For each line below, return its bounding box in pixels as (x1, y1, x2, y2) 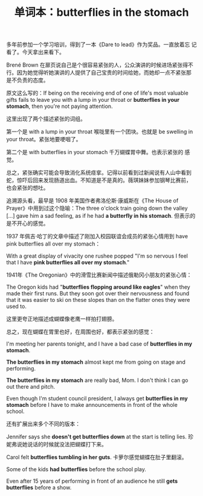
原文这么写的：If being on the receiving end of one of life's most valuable (6, 89, 188, 97)
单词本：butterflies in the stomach (14, 5, 189, 19)
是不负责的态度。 (6, 76, 49, 84)
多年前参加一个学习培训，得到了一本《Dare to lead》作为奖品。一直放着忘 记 (6, 41, 197, 49)
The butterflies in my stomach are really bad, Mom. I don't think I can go (6, 377, 188, 384)
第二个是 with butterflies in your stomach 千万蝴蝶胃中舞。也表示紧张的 (6, 149, 184, 156)
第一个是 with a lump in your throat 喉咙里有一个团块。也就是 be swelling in (6, 128, 193, 135)
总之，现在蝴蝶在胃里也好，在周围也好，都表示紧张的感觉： (6, 328, 155, 335)
